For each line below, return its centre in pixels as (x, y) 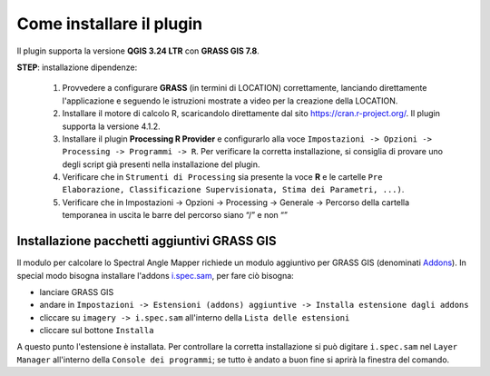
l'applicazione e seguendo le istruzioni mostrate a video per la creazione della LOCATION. (230, 101)
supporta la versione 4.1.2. (111, 126)
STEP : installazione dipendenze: (77, 67)
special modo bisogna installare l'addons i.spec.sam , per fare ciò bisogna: (155, 275)
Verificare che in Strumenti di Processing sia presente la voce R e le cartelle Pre (222, 177)
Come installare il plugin (110, 24)
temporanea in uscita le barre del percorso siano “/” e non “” (175, 215)
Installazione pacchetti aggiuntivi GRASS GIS (147, 241)
